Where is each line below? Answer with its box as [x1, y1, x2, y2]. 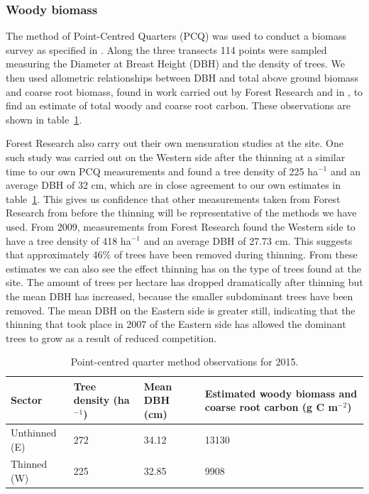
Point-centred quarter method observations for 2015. [70, 354, 299, 369]
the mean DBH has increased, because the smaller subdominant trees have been [6, 288, 353, 303]
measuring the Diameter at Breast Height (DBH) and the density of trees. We [6, 56, 345, 71]
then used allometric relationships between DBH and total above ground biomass [6, 70, 359, 84]
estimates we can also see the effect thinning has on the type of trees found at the [6, 260, 361, 275]
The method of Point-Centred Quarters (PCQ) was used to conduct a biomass [6, 28, 346, 43]
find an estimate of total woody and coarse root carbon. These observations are [6, 98, 351, 113]
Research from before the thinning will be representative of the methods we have [6, 205, 357, 220]
